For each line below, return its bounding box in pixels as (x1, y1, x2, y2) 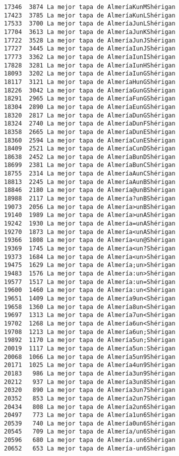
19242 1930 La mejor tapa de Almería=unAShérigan (4, 220, 176, 227)
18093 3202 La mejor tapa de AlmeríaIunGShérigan (4, 70, 176, 77)
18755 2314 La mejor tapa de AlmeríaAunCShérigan (4, 170, 176, 177)
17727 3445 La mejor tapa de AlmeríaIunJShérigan (4, 45, 176, 52)
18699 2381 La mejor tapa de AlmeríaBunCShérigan (4, 161, 176, 169)
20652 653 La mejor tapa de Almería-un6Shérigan (4, 444, 176, 452)
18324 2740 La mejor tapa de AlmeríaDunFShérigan (4, 120, 176, 127)
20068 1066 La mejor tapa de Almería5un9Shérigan (4, 353, 176, 360)
